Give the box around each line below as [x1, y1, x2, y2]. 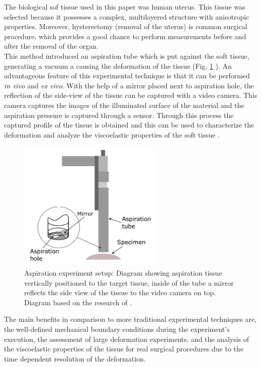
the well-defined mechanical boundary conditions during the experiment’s [4, 323, 230, 334]
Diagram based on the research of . [24, 297, 132, 307]
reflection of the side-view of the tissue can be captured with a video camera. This [4, 90, 257, 100]
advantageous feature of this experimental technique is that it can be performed [4, 70, 250, 81]
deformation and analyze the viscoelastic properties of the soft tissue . [4, 129, 220, 140]
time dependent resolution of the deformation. [4, 353, 146, 363]
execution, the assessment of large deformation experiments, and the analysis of [4, 333, 249, 344]
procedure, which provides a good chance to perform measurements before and [4, 31, 246, 41]
